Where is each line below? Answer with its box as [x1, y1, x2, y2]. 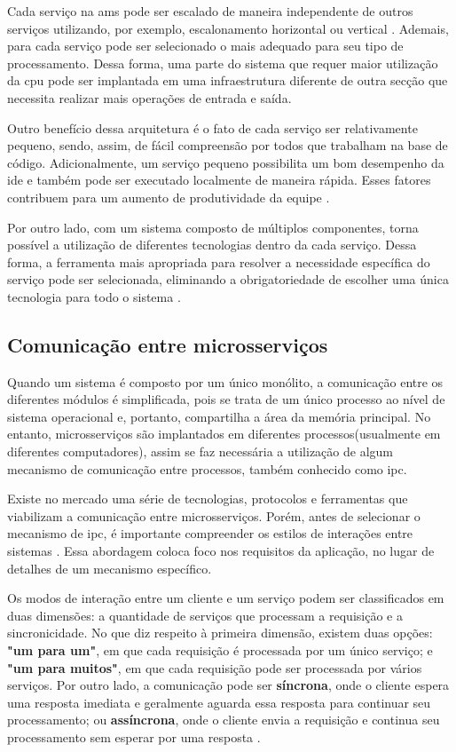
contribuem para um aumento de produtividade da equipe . [7, 187, 330, 206]
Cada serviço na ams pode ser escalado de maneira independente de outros [7, 2, 413, 20]
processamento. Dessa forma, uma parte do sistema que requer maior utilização [7, 53, 438, 72]
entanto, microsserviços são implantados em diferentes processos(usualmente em [7, 424, 441, 443]
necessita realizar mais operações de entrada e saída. [7, 88, 292, 107]
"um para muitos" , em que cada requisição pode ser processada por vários [7, 658, 422, 677]
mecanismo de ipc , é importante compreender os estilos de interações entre [7, 524, 413, 542]
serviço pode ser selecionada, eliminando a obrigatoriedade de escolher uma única [7, 270, 449, 289]
